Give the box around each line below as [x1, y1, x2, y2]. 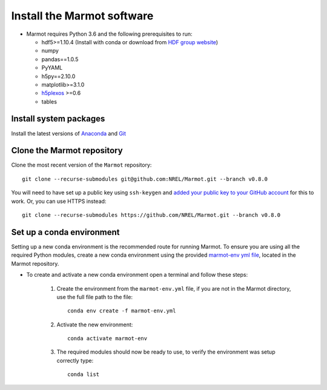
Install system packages [11, 114, 105, 124]
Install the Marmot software [11, 9, 154, 22]
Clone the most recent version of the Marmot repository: [11, 161, 152, 169]
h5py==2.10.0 [41, 73, 76, 80]
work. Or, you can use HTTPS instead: [11, 197, 107, 205]
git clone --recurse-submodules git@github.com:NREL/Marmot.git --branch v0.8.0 [22, 176, 268, 182]
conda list [67, 371, 100, 378]
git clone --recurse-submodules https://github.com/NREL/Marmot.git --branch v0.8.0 [22, 212, 281, 219]
